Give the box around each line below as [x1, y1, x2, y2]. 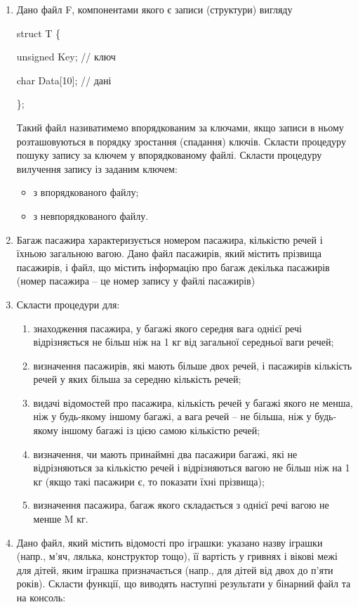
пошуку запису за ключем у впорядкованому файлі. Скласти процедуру [16, 148, 322, 162]
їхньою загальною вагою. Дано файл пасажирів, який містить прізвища [16, 246, 322, 261]
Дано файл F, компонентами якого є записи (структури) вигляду [16, 2, 293, 16]
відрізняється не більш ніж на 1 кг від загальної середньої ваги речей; [33, 334, 334, 349]
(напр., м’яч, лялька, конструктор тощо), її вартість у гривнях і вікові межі [16, 549, 338, 563]
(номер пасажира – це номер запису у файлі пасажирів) [16, 273, 256, 288]
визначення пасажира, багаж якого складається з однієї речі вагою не [33, 497, 329, 512]
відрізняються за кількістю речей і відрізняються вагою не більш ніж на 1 [33, 460, 350, 475]
